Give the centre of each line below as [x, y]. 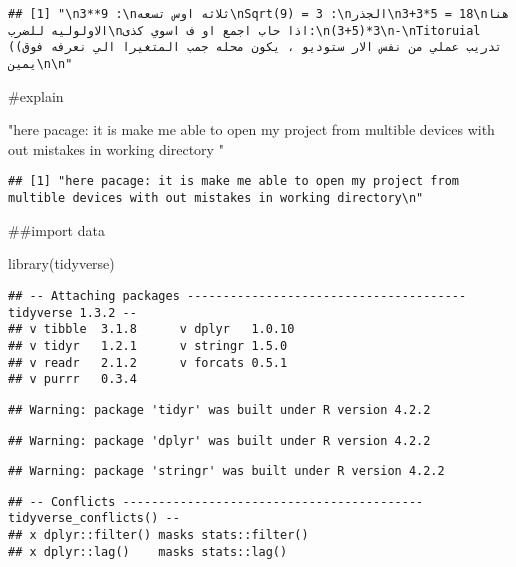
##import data [56, 229]
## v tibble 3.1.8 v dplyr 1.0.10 [151, 329]
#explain [36, 95]
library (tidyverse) [61, 263]
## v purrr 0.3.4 [72, 379]
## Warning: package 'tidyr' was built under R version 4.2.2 [219, 409]
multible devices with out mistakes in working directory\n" [216, 198]
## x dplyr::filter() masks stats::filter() [158, 535]
